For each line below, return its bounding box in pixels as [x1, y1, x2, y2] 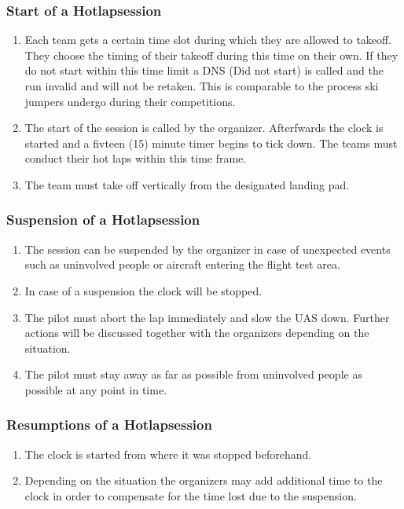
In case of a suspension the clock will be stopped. [24, 282, 263, 298]
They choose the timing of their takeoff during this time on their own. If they [24, 46, 398, 63]
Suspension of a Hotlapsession [6, 210, 200, 229]
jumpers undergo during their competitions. [24, 93, 236, 109]
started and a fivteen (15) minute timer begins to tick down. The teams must [24, 134, 398, 151]
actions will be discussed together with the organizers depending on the [24, 324, 369, 341]
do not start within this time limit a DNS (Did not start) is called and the [24, 62, 384, 79]
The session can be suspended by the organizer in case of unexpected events [24, 240, 391, 257]
